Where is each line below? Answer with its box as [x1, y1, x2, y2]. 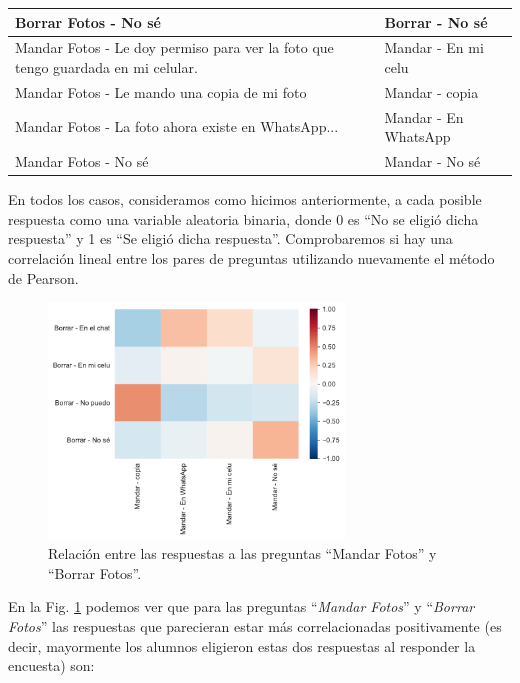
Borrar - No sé [384, 11, 488, 32]
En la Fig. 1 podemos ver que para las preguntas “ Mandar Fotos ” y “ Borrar [8, 596, 475, 617]
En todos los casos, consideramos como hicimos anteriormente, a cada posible [8, 189, 482, 210]
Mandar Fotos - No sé [15, 151, 149, 172]
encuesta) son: [8, 655, 95, 676]
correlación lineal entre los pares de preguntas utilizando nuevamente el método [8, 247, 495, 268]
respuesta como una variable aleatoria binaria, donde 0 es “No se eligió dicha [8, 208, 479, 229]
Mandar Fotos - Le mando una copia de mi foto [15, 81, 307, 102]
